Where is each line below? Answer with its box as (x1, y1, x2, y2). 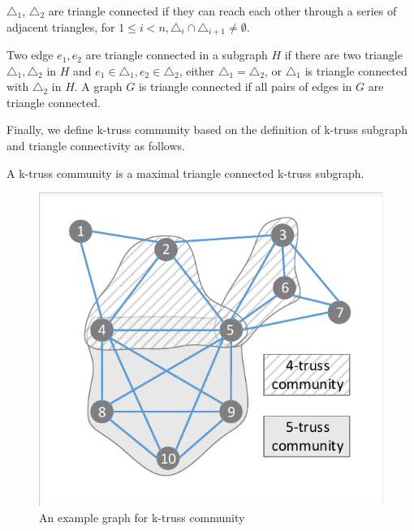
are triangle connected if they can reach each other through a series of (48, 2, 397, 19)
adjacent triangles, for (6, 18, 115, 35)
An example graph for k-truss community (39, 508, 245, 525)
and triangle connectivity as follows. (6, 137, 185, 154)
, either (179, 62, 215, 79)
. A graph (74, 78, 123, 95)
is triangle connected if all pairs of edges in (138, 78, 352, 95)
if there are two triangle (284, 46, 403, 63)
